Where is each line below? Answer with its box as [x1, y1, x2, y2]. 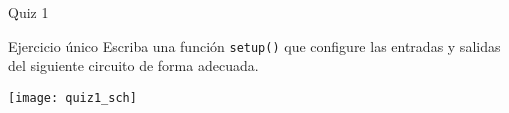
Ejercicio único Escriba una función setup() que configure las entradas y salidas [8, 35, 501, 56]
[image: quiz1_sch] [8, 90, 137, 105]
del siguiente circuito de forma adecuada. [8, 55, 259, 76]
